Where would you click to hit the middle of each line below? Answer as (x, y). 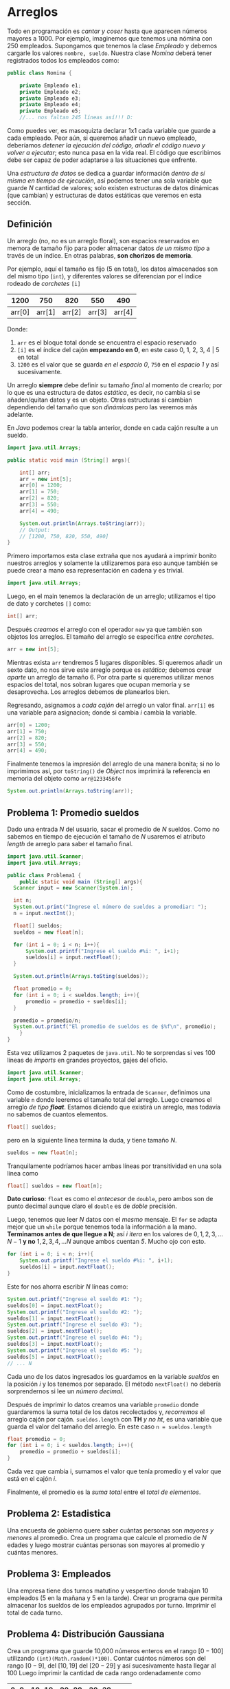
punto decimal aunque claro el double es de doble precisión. (92, 1206)
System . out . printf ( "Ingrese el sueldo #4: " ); (75, 1338)
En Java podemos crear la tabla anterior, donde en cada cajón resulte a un (113, 427)
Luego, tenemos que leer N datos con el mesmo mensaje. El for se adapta (112, 1220)
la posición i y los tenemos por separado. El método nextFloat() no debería (114, 1384)
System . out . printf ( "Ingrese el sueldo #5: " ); (75, 1350)
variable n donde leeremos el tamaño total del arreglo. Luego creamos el (110, 1099)
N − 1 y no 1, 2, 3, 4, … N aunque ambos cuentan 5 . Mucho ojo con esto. (106, 1242)
